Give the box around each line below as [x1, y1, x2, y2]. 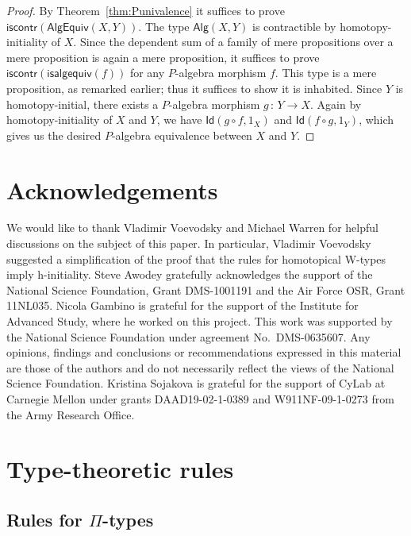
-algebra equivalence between [111, 126, 252, 143]
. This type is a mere [275, 64, 377, 81]
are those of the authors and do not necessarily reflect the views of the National [6, 359, 394, 376]
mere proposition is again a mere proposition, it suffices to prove [6, 48, 320, 65]
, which [359, 111, 394, 128]
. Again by [310, 95, 362, 112]
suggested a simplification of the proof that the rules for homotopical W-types [6, 250, 386, 267]
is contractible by [252, 17, 336, 34]
